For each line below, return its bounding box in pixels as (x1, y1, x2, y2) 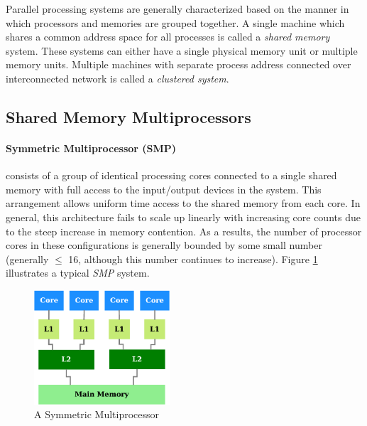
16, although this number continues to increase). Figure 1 (68, 251, 318, 266)
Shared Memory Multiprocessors (6, 105, 251, 127)
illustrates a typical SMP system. (6, 265, 150, 280)
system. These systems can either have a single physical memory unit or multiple (6, 43, 358, 58)
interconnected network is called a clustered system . (6, 70, 229, 85)
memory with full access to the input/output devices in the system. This (6, 181, 322, 196)
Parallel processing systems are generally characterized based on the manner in (6, 1, 349, 16)
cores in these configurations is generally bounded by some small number (6, 238, 322, 252)
